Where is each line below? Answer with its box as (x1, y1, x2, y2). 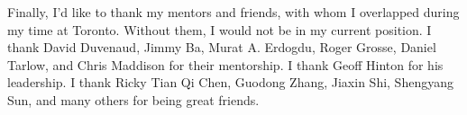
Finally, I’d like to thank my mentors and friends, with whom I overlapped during (7, 3, 460, 21)
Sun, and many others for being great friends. (7, 90, 260, 109)
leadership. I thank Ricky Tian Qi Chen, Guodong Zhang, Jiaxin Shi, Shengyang (7, 73, 453, 92)
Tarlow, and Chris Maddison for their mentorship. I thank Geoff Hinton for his (7, 55, 444, 74)
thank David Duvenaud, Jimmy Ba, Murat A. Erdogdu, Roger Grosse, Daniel (7, 38, 436, 57)
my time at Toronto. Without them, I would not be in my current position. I (7, 20, 432, 39)
